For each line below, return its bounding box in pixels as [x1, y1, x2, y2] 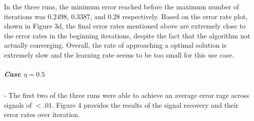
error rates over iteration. [4, 109, 80, 120]
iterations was [4, 11, 46, 21]
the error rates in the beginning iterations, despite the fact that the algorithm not [4, 30, 251, 40]
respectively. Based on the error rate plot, [122, 11, 248, 21]
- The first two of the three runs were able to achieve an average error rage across [4, 90, 250, 100]
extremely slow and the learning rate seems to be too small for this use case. [4, 49, 234, 60]
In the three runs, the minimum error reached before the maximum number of [4, 1, 239, 11]
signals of [4, 99, 32, 110]
